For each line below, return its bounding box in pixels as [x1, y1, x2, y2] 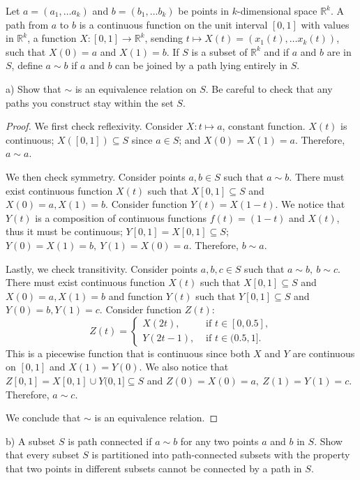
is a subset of [191, 44, 248, 59]
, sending [144, 31, 183, 45]
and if [264, 44, 290, 59]
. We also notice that [139, 359, 229, 374]
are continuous [292, 345, 355, 360]
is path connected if [68, 433, 152, 448]
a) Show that [6, 81, 61, 96]
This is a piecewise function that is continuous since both [6, 345, 250, 360]
